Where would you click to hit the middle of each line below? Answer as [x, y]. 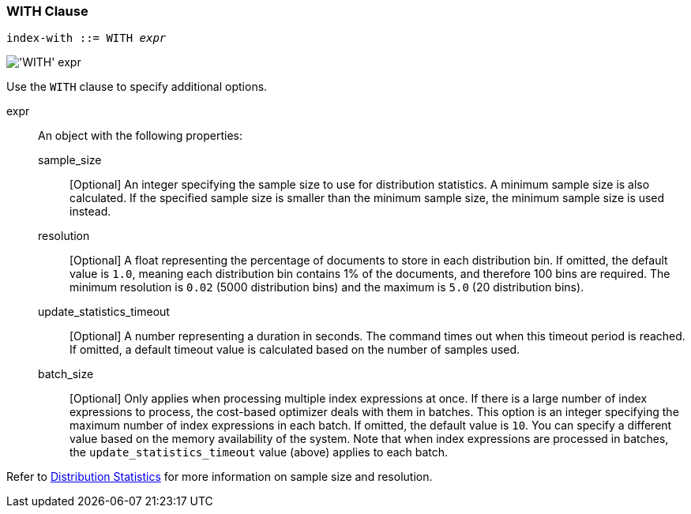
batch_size [66, 374]
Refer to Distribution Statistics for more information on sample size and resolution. [220, 477]
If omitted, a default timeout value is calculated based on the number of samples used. [295, 350]
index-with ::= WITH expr [86, 38]
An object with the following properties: [141, 136]
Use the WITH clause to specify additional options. [137, 87]
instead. [90, 212]
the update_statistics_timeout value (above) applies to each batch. [259, 452]
